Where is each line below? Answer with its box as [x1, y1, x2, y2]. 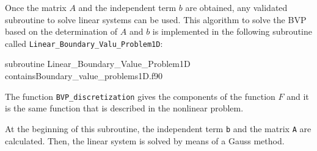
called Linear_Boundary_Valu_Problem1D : [5, 37, 163, 49]
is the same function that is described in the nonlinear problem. [5, 102, 244, 114]
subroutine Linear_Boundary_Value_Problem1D [5, 57, 191, 70]
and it [286, 90, 309, 102]
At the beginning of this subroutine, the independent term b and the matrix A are [5, 122, 312, 135]
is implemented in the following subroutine [152, 25, 312, 38]
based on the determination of [5, 25, 118, 38]
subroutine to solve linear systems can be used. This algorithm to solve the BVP [5, 13, 307, 26]
